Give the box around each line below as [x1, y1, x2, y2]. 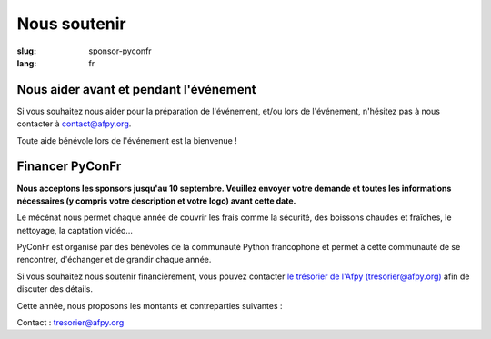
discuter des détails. [16, 284, 93, 294]
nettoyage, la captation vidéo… [16, 224, 134, 235]
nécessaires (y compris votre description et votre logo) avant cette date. [16, 195, 296, 206]
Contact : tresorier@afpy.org [16, 317, 125, 328]
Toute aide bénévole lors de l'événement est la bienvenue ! [16, 135, 238, 145]
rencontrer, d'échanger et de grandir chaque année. [16, 254, 212, 265]
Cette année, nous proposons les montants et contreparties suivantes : [16, 300, 283, 311]
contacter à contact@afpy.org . [16, 118, 132, 129]
